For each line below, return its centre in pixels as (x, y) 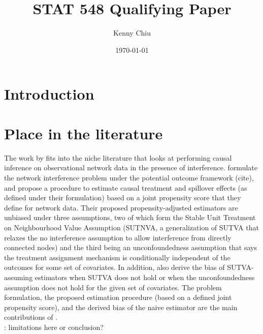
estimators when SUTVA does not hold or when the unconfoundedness (145, 277)
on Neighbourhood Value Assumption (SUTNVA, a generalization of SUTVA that (131, 227)
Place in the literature (84, 133)
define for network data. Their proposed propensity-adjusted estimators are (121, 207)
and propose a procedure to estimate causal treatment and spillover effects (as (126, 187)
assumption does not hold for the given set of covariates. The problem (113, 287)
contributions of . (31, 317)
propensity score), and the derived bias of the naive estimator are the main (121, 307)
